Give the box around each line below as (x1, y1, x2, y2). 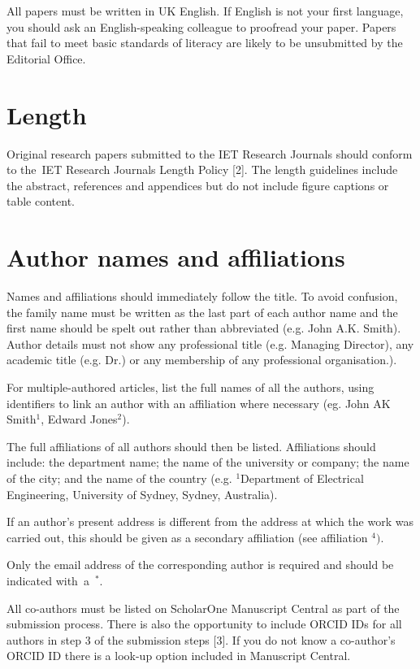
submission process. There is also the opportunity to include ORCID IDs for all (6, 615, 402, 632)
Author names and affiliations (6, 241, 345, 274)
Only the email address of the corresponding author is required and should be (6, 556, 394, 573)
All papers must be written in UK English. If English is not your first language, (6, 2, 404, 19)
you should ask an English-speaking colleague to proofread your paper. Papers (6, 18, 396, 35)
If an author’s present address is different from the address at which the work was (6, 513, 414, 530)
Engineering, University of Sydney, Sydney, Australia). (6, 485, 278, 502)
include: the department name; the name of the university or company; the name (6, 454, 409, 471)
